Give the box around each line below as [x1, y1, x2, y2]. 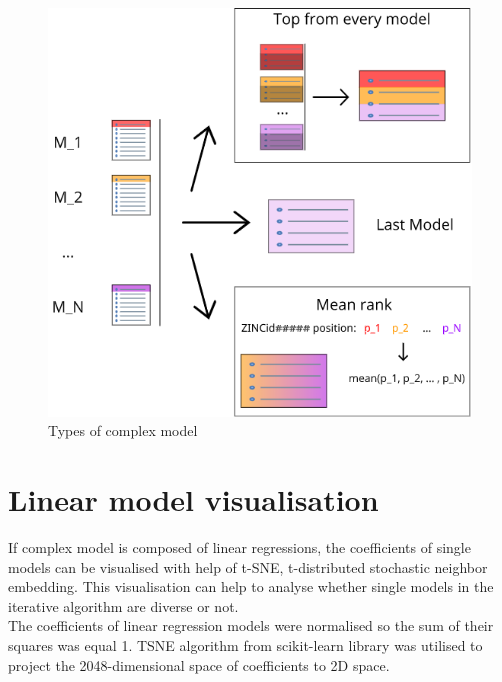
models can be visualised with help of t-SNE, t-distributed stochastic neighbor [8, 556, 488, 577]
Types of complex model [48, 420, 198, 441]
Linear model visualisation [8, 479, 379, 520]
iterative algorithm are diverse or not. [8, 595, 239, 616]
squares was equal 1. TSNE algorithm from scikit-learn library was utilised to [8, 635, 483, 656]
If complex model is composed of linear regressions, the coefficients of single [8, 537, 471, 558]
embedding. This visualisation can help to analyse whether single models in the [8, 576, 494, 597]
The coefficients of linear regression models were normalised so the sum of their [8, 615, 494, 636]
